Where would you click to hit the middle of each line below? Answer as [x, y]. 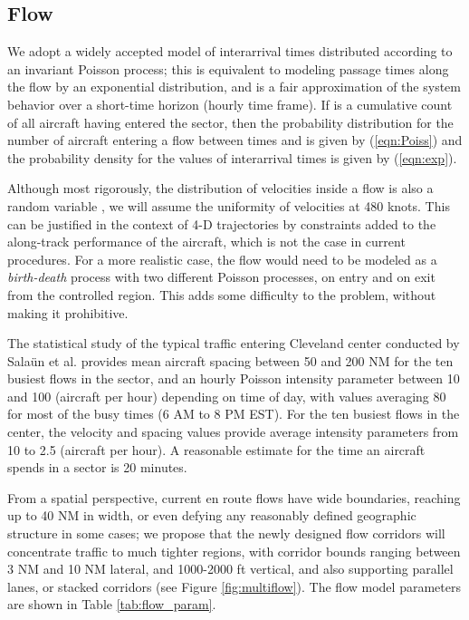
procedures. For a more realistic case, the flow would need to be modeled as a [222, 259]
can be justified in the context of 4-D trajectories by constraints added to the [222, 223]
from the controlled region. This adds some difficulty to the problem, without [222, 294]
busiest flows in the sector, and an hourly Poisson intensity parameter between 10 [234, 378]
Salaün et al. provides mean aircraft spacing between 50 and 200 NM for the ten [230, 360]
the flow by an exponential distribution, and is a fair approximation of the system [234, 87]
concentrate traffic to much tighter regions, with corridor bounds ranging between [234, 551]
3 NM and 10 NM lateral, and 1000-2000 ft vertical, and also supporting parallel [230, 569]
